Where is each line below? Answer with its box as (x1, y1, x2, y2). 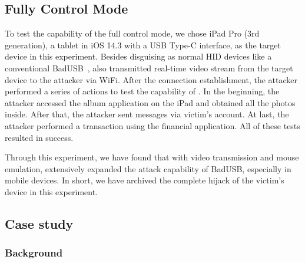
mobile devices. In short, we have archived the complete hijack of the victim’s (5, 174, 284, 186)
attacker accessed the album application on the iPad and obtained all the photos (5, 96, 296, 109)
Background (5, 245, 63, 260)
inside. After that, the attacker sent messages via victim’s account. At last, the (5, 108, 289, 120)
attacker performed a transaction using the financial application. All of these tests (5, 119, 300, 131)
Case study (5, 214, 74, 232)
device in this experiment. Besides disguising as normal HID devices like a (5, 50, 272, 63)
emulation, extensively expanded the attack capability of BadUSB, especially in (5, 162, 291, 175)
